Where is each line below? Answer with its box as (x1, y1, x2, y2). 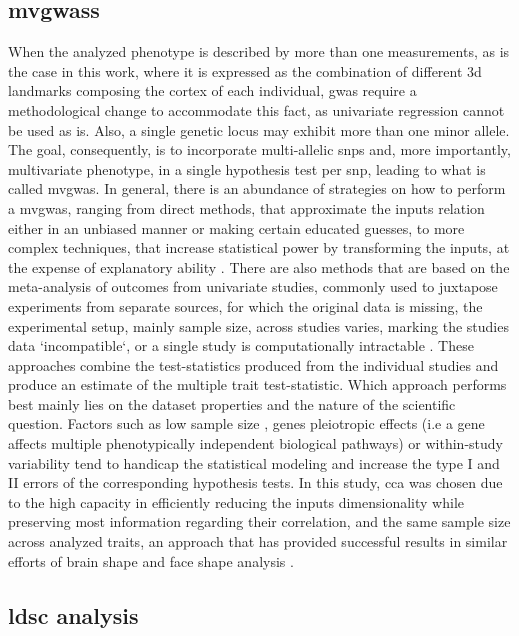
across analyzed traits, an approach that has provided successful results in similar (8, 531, 508, 552)
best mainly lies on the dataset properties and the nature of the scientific (8, 393, 456, 414)
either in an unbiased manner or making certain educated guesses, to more (8, 217, 465, 238)
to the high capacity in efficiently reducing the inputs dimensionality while (8, 491, 464, 512)
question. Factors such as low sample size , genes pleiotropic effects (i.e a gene (8, 413, 485, 434)
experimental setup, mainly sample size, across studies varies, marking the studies (8, 315, 509, 336)
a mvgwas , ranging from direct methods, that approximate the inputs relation (8, 197, 485, 218)
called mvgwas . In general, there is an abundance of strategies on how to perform (8, 178, 506, 199)
